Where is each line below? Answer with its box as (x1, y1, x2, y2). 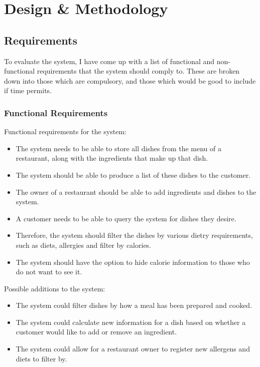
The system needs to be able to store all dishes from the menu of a (16, 143, 221, 153)
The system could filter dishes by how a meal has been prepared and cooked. (16, 300, 252, 310)
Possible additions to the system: (4, 283, 105, 293)
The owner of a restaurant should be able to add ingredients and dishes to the (16, 186, 256, 197)
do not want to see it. (16, 266, 82, 277)
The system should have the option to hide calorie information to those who (16, 256, 250, 267)
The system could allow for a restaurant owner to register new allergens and (16, 343, 250, 354)
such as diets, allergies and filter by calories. (16, 239, 152, 250)
